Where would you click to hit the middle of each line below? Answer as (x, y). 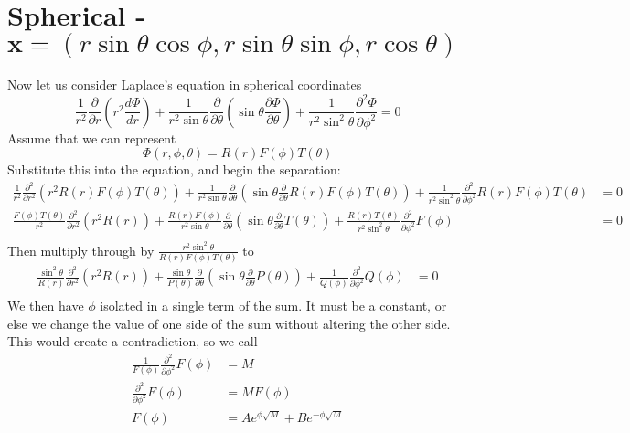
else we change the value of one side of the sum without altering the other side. (229, 323)
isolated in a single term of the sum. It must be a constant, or (273, 306)
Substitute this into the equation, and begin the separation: (174, 169)
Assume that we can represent (92, 137)
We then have (46, 306)
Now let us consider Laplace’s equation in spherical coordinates (185, 84)
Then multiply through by (81, 250)
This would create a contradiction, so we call (133, 341)
